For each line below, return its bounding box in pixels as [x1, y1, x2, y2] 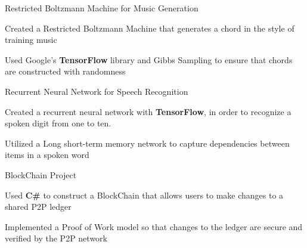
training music [5, 33, 57, 46]
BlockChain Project [5, 168, 77, 181]
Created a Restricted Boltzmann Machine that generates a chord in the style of [5, 21, 294, 34]
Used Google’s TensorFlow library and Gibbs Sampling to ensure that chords [5, 53, 293, 66]
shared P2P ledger [5, 200, 72, 213]
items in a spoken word [5, 148, 89, 161]
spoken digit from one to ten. [5, 117, 111, 129]
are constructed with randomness [5, 65, 126, 77]
